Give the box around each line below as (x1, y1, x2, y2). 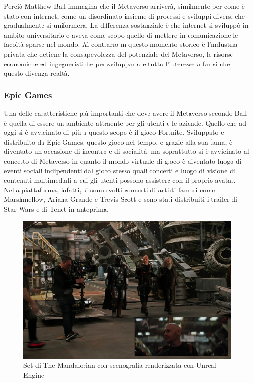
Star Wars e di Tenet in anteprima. (4, 203, 109, 213)
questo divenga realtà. (4, 68, 70, 78)
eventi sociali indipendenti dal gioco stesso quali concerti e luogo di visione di (4, 165, 235, 175)
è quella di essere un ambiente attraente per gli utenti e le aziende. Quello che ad (4, 117, 247, 128)
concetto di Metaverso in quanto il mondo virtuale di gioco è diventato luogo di (4, 155, 242, 166)
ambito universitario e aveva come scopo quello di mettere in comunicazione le (4, 29, 238, 40)
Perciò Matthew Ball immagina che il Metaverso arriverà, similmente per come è (4, 1, 245, 11)
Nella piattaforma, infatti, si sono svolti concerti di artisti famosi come (4, 184, 215, 194)
